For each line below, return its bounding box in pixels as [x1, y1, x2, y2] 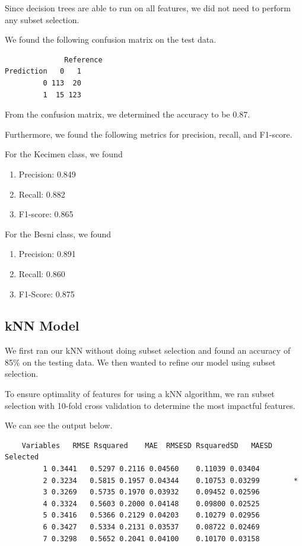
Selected [5, 453, 39, 462]
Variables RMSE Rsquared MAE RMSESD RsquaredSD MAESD [21, 441, 273, 450]
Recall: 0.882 [18, 188, 65, 200]
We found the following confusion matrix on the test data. [5, 33, 217, 46]
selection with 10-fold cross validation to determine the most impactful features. [5, 399, 295, 411]
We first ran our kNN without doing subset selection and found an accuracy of [5, 344, 291, 357]
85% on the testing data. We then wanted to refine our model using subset [5, 355, 276, 368]
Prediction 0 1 [5, 67, 81, 76]
